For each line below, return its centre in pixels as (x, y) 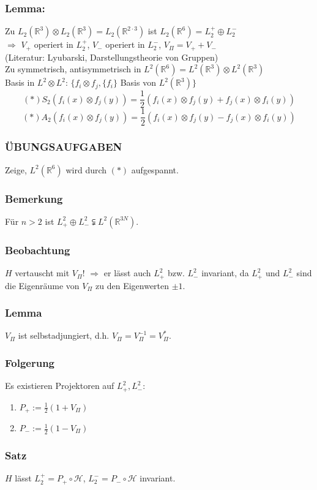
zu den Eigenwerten (132, 285)
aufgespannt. (155, 169)
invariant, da (225, 273)
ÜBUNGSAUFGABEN (64, 147)
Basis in (20, 82)
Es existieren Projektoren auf (60, 386)
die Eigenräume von (42, 285)
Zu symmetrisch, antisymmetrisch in (73, 69)
